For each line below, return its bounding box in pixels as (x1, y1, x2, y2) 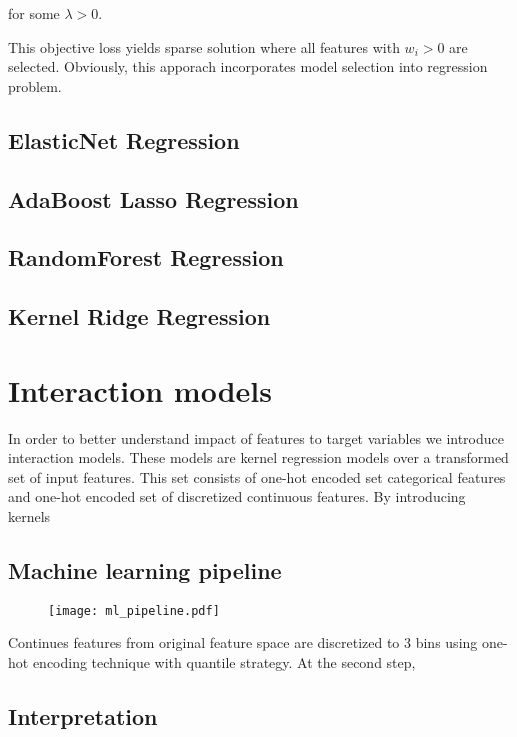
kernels (8, 506, 51, 526)
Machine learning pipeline (8, 554, 282, 585)
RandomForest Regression (8, 242, 284, 273)
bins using (415, 632, 478, 653)
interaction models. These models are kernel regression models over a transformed (8, 447, 509, 468)
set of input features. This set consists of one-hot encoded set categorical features (8, 466, 506, 487)
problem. (8, 75, 62, 96)
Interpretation (8, 701, 158, 732)
